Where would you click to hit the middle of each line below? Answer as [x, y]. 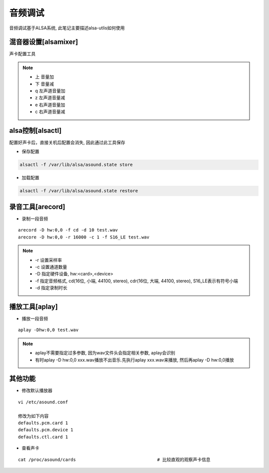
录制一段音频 [35, 219]
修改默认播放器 [37, 390]
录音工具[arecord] [37, 207]
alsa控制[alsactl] [35, 130]
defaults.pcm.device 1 [46, 430]
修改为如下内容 [33, 416]
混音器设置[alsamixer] [44, 42]
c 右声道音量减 [50, 112]
